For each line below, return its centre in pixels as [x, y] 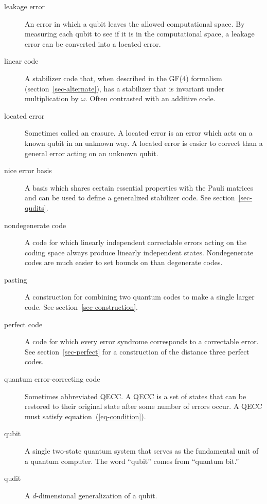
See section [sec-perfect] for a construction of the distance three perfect [137, 351]
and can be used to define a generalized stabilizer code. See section [130, 198]
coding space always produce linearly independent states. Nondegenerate [139, 252]
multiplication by [52, 98]
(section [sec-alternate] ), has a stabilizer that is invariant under [125, 88]
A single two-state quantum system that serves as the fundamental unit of [142, 451]
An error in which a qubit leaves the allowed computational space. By [135, 23]
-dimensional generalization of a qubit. [97, 495]
